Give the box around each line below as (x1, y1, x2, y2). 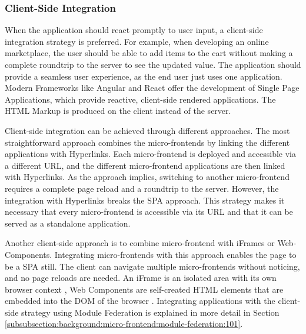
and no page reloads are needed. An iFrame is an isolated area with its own (5, 271, 277, 284)
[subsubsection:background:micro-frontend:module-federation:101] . (5, 317, 243, 330)
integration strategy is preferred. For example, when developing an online (5, 35, 269, 47)
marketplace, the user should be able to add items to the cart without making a (5, 47, 293, 59)
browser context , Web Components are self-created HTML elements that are (5, 283, 284, 295)
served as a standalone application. (5, 217, 131, 229)
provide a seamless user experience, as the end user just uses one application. (5, 70, 282, 82)
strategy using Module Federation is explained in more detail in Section (21, 306, 280, 318)
